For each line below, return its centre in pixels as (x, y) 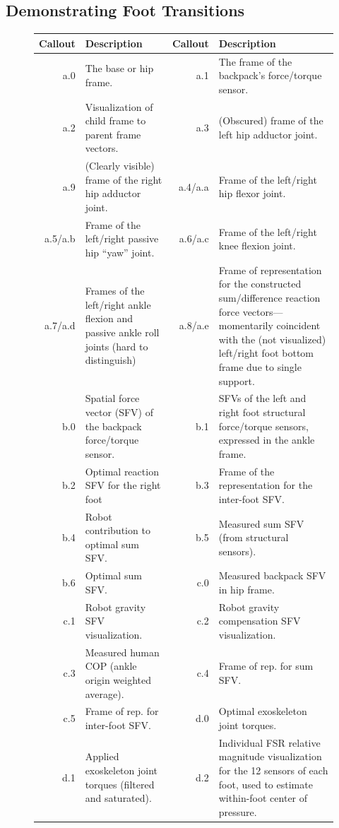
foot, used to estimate (266, 784)
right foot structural (262, 412)
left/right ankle (118, 304)
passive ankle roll (122, 332)
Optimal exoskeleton (263, 711)
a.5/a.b (60, 238)
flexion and (109, 318)
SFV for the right (123, 485)
